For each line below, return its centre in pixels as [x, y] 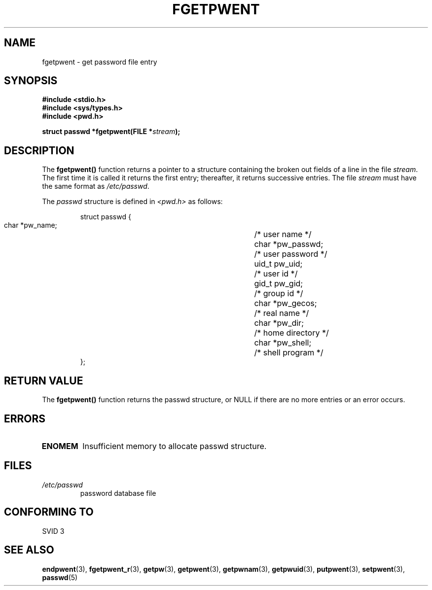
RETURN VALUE [44, 381]
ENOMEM [60, 446]
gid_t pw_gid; [279, 284]
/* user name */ [283, 234]
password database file [118, 493]
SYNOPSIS [31, 81]
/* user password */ [291, 254]
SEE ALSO [29, 550]
